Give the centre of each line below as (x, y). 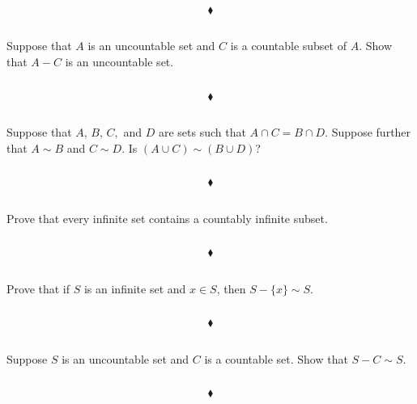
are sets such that (202, 131)
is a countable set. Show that (276, 358)
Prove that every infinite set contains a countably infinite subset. (167, 218)
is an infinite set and (135, 288)
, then (231, 288)
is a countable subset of (288, 46)
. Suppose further (368, 131)
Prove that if (38, 288)
